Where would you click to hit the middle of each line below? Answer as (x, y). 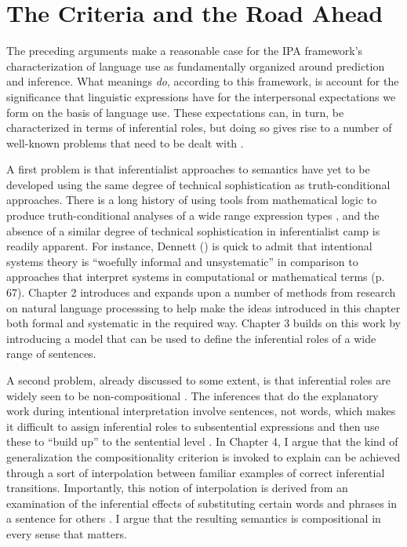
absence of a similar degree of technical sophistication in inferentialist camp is (193, 230)
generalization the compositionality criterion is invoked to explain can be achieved (203, 456)
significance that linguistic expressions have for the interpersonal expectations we (201, 96)
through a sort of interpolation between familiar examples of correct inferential (196, 472)
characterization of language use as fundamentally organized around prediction (196, 66)
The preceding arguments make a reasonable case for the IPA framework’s (185, 51)
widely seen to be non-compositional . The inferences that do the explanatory (193, 395)
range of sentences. (51, 354)
